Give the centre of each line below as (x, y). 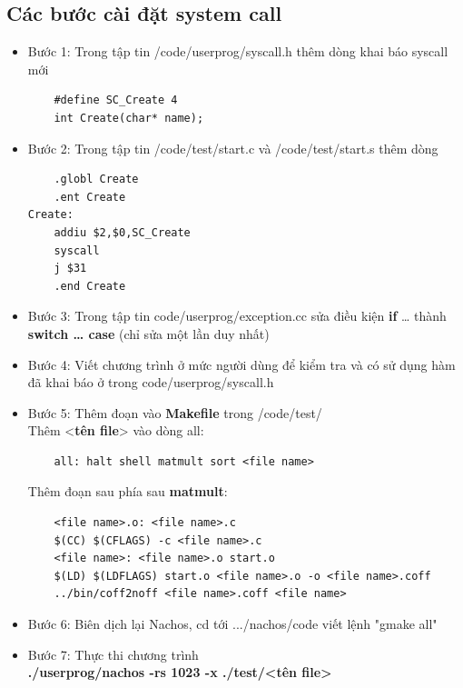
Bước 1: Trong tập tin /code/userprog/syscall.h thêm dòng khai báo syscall (238, 51)
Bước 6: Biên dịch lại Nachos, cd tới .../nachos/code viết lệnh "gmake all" (232, 624)
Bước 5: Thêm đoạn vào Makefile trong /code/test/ (175, 412)
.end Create (90, 286)
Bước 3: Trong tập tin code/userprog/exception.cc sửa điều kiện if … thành (237, 316)
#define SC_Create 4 (116, 100)
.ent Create (90, 197)
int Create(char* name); (129, 118)
